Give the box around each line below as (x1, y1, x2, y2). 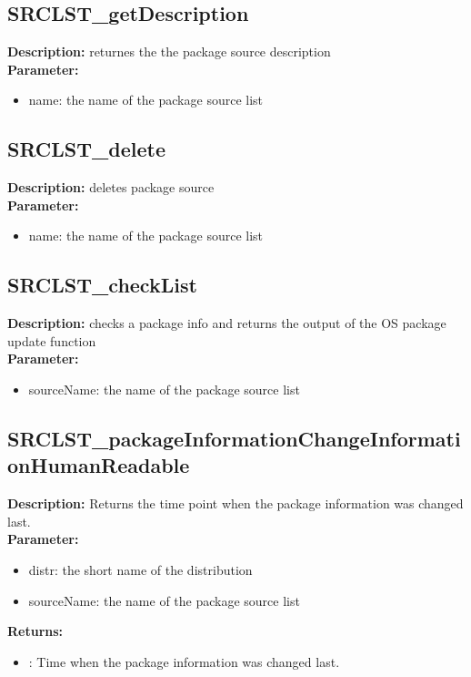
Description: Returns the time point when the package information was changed (7, 494, 464, 513)
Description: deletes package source (7, 178, 215, 197)
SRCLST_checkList (7, 271, 197, 299)
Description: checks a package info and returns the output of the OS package (7, 313, 446, 333)
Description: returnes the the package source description (7, 42, 331, 61)
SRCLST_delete (7, 135, 166, 163)
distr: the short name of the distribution (28, 559, 253, 579)
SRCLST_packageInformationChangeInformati (7, 424, 461, 452)
